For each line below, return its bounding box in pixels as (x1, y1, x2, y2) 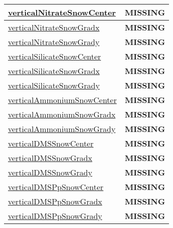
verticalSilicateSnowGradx (8, 65, 100, 76)
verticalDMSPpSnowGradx (8, 195, 102, 207)
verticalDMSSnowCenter (8, 137, 93, 149)
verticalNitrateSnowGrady (8, 36, 99, 47)
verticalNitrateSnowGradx (8, 21, 99, 33)
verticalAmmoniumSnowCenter (8, 94, 117, 105)
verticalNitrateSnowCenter (8, 6, 116, 18)
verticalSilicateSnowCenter (8, 50, 101, 62)
